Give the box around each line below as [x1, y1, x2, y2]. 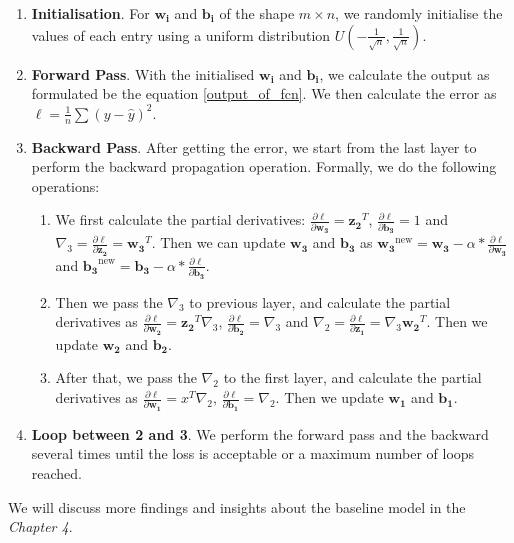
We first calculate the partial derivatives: [55, 209, 306, 230]
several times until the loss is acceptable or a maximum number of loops [31, 443, 475, 464]
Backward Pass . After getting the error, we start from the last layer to [31, 136, 477, 157]
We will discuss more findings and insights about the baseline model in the [8, 496, 466, 517]
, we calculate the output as [319, 63, 490, 84]
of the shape [219, 3, 295, 23]
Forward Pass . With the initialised [31, 63, 255, 84]
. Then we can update [151, 232, 286, 253]
